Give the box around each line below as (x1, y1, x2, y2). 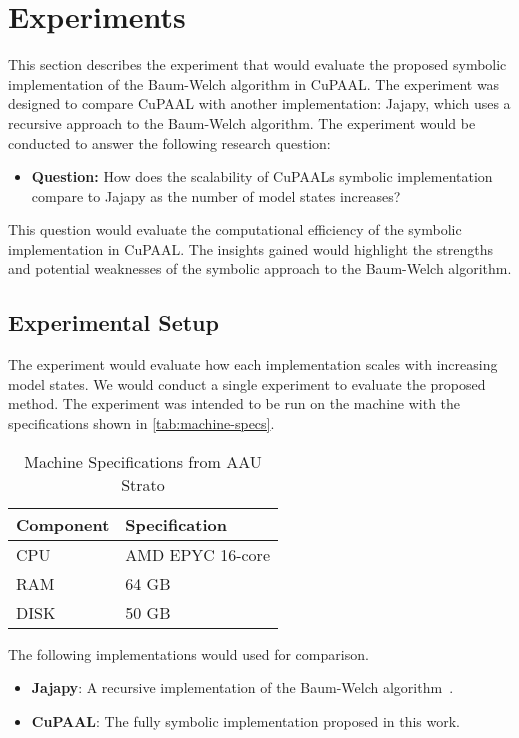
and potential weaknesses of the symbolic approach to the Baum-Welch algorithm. (8, 258, 512, 279)
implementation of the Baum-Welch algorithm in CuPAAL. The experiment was (8, 73, 500, 94)
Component (16, 512, 110, 536)
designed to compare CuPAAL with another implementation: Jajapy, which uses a (8, 93, 511, 114)
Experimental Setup (8, 307, 219, 338)
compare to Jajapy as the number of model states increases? (31, 185, 401, 206)
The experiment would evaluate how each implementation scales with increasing (8, 354, 498, 375)
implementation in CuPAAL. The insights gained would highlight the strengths (8, 238, 493, 259)
